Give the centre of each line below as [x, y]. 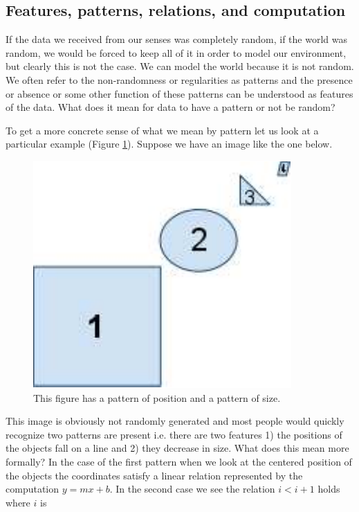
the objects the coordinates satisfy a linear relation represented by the [154, 475]
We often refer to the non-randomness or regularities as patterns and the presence [179, 79]
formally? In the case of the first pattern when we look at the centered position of [179, 461]
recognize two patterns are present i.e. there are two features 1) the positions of [174, 434]
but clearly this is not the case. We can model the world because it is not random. [180, 66]
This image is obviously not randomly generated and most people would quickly [175, 421]
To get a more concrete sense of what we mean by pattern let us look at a [162, 130]
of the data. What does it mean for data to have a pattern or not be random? [171, 107]
